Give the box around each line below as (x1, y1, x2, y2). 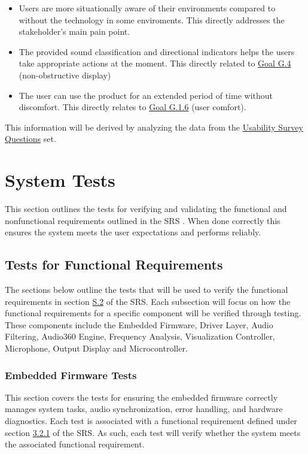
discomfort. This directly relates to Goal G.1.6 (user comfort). (19, 101, 246, 113)
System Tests (5, 168, 115, 192)
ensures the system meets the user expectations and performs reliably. (5, 226, 261, 238)
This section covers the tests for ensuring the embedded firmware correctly (5, 391, 278, 403)
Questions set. (5, 132, 56, 145)
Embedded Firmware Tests (5, 367, 137, 382)
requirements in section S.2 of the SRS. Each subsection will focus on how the (5, 295, 291, 307)
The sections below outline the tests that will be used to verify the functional (5, 283, 288, 296)
